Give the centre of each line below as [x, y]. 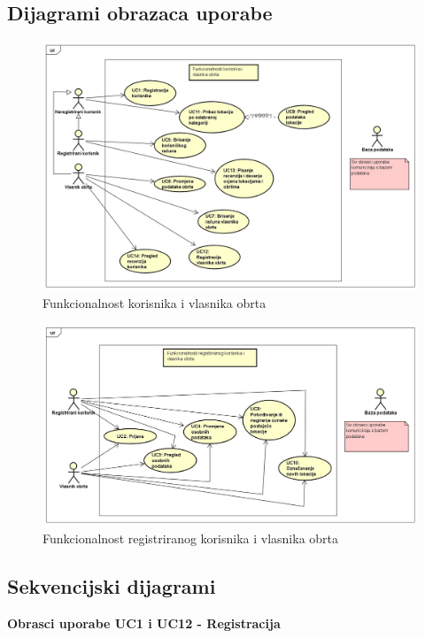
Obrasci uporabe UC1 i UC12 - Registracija [144, 623]
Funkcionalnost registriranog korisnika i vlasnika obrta [191, 538]
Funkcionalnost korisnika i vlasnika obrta [155, 302]
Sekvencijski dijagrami [112, 585]
